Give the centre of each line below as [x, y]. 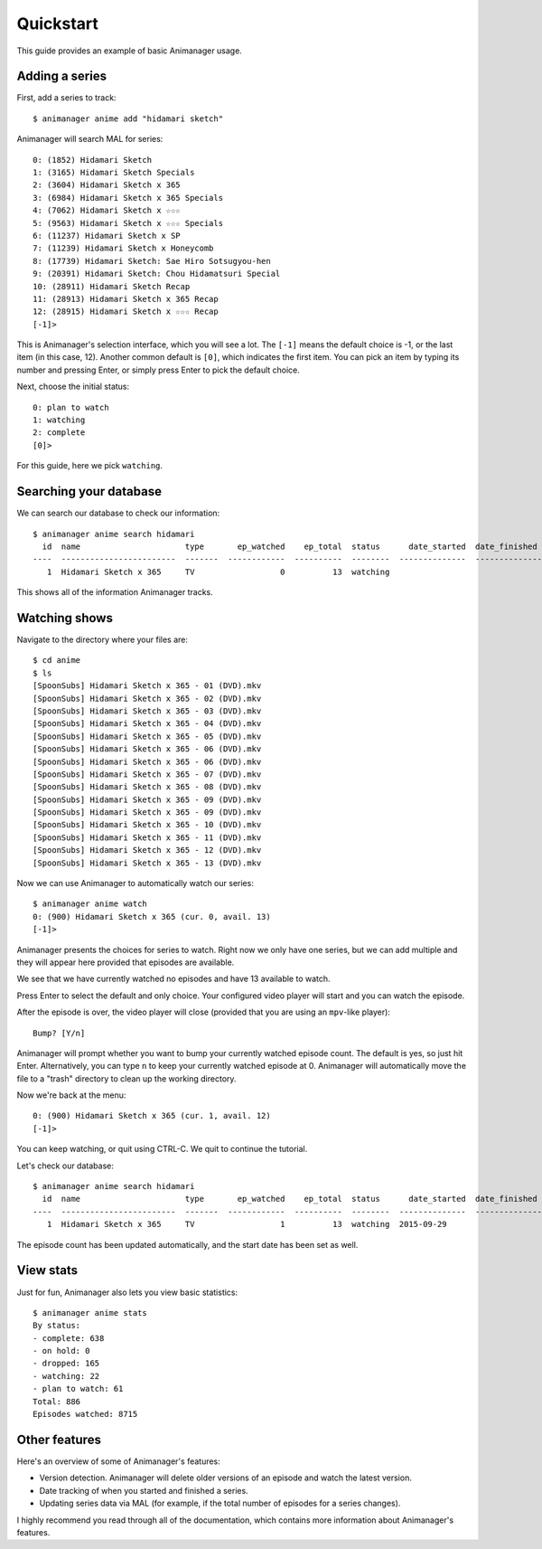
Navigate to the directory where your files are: [103, 639]
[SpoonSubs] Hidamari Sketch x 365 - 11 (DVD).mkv [147, 837]
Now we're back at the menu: [71, 1095]
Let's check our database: [65, 1166]
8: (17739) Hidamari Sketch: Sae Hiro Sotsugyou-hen [152, 261]
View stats [47, 1270]
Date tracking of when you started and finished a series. [144, 1490]
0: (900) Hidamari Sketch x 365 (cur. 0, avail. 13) [152, 916]
